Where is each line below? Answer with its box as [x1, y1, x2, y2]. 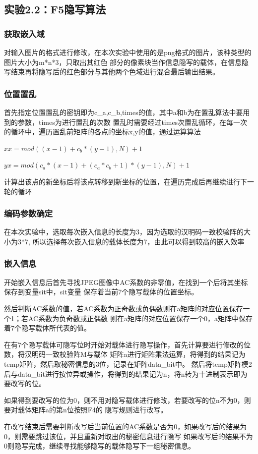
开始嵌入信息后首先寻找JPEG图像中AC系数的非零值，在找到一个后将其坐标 [4, 277, 248, 287]
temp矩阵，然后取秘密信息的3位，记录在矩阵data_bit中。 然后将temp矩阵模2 [4, 358, 252, 369]
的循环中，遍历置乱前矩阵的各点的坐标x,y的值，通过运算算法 [4, 126, 201, 137]
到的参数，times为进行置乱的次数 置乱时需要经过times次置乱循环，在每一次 [4, 116, 248, 127]
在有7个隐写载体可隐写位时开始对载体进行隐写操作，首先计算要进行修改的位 [4, 339, 251, 349]
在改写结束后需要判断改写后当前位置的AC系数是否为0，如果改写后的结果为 [4, 421, 247, 431]
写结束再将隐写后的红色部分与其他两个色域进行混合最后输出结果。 [4, 66, 219, 77]
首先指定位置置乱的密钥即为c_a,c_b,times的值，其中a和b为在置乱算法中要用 [4, 107, 250, 117]
